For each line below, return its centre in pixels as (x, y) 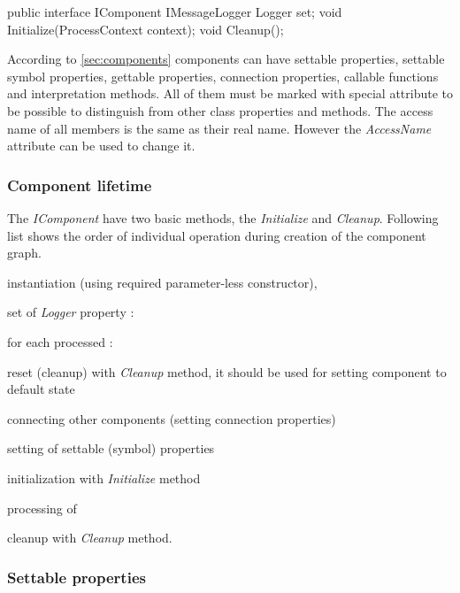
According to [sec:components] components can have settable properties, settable (226, 59)
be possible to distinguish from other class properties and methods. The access (220, 110)
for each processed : (60, 341)
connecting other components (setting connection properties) (172, 418)
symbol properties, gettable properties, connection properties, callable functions (223, 76)
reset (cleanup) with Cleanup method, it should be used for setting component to (227, 371)
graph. (24, 253)
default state (41, 389)
